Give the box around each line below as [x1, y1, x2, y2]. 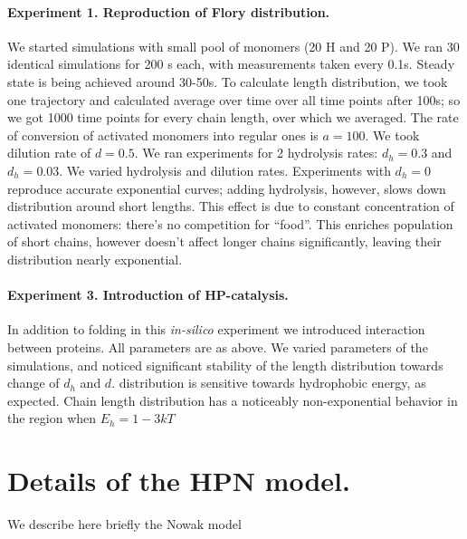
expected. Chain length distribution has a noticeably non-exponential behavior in [7, 390, 458, 409]
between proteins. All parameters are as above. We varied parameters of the [7, 337, 428, 356]
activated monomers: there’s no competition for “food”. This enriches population [7, 214, 453, 233]
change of [7, 373, 60, 392]
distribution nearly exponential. [7, 249, 183, 268]
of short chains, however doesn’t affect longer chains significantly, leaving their [7, 232, 442, 251]
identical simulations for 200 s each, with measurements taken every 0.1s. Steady [7, 54, 455, 73]
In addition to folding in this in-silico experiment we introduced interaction [7, 320, 425, 339]
